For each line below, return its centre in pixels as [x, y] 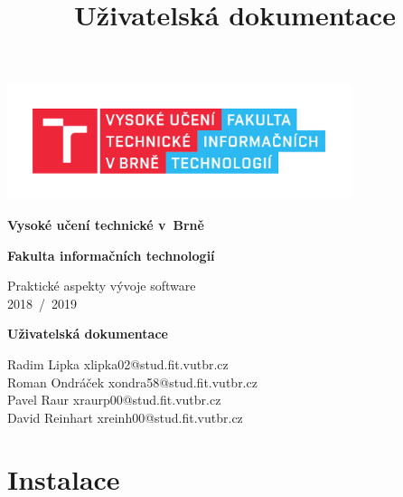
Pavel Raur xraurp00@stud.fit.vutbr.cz [114, 400]
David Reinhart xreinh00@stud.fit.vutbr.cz [125, 417]
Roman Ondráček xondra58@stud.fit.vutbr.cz [132, 382]
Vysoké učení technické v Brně [106, 224]
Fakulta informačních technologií [111, 255]
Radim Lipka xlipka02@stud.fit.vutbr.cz [118, 363]
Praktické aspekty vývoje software [102, 286]
